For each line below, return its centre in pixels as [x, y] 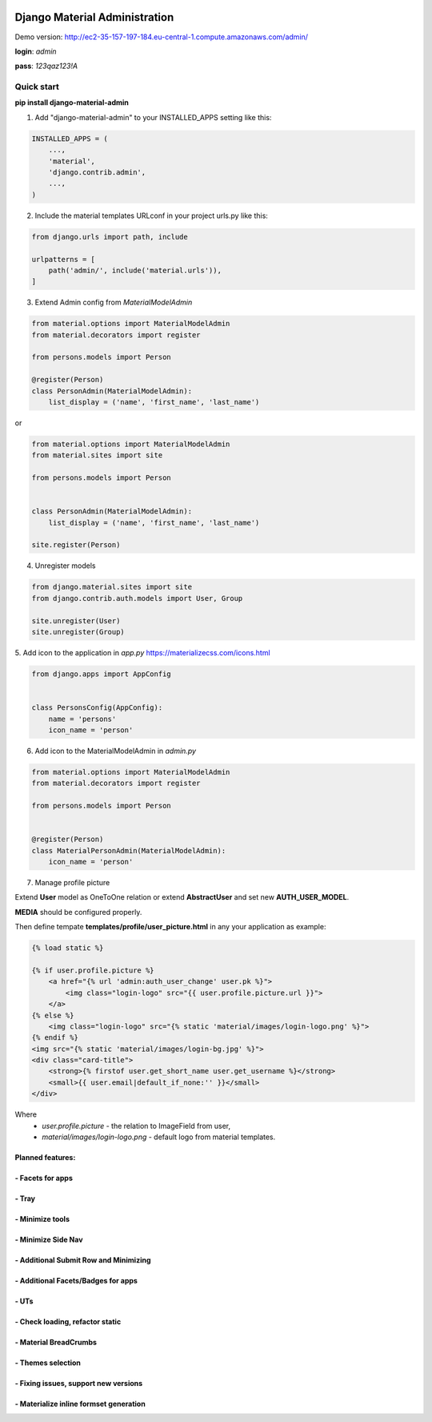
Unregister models [65, 566]
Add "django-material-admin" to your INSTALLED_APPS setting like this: [153, 117]
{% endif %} [55, 1038]
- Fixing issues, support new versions [79, 1384]
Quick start [37, 87]
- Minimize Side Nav [49, 1240]
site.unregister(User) [76, 620]
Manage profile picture [72, 883]
